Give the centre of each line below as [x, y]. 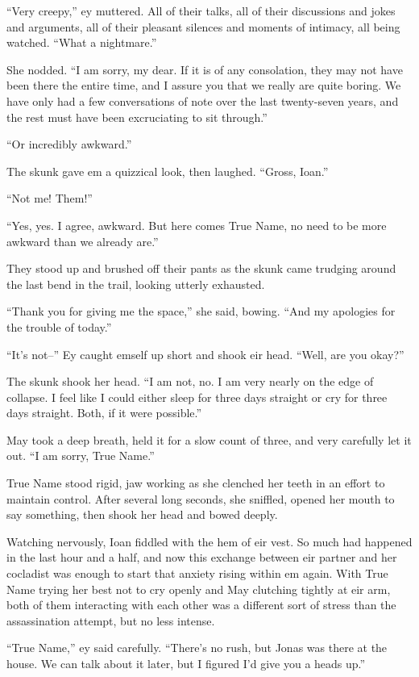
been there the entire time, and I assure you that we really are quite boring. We [204, 85]
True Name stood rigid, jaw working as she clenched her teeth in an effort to [196, 483]
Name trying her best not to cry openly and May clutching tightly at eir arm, [199, 589]
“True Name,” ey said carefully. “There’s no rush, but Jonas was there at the [197, 648]
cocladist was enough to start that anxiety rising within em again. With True [197, 573]
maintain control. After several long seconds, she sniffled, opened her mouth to [201, 498]
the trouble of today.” [59, 326]
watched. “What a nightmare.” [82, 42]
